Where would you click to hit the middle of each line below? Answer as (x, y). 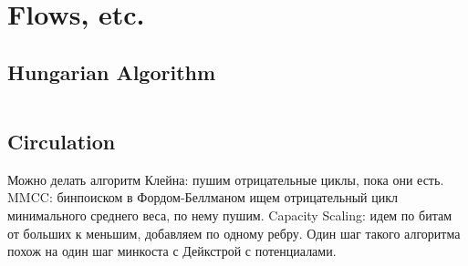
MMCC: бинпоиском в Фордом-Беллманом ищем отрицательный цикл (203, 197)
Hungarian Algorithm (112, 72)
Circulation (62, 141)
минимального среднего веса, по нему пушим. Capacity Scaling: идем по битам (229, 215)
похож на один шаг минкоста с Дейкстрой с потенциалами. (172, 251)
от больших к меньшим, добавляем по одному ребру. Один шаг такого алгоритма (234, 233)
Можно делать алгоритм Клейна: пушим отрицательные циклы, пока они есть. (226, 179)
